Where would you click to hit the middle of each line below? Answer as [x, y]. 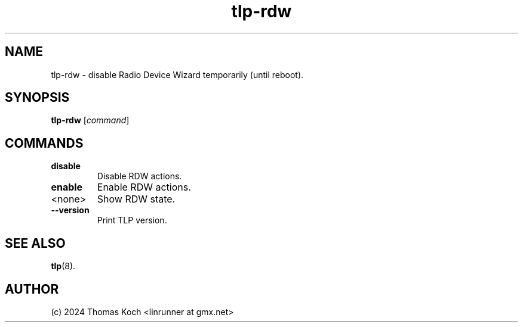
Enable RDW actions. [144, 187]
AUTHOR [32, 289]
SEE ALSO [35, 243]
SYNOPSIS [37, 98]
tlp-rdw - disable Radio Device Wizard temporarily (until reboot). [177, 74]
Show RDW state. [136, 199]
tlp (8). [63, 266]
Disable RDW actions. [139, 176]
